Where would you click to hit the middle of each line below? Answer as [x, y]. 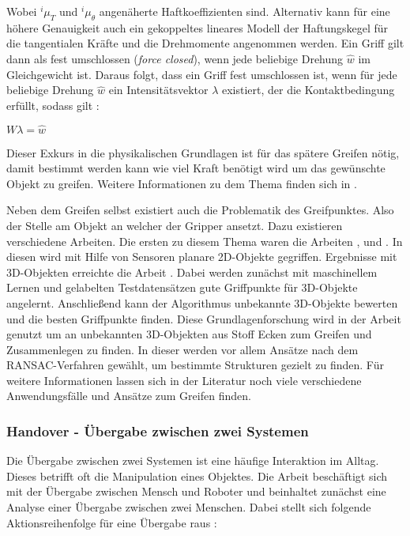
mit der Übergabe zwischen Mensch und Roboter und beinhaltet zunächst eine [196, 491]
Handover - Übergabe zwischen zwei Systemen [158, 431]
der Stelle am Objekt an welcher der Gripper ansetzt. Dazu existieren [175, 225]
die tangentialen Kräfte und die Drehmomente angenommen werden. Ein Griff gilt [205, 43]
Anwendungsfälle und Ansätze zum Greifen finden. [129, 396]
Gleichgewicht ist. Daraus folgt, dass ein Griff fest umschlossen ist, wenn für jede [202, 74]
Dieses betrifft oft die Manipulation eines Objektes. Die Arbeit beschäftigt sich [197, 476]
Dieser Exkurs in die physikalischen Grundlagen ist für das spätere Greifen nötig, [203, 152]
